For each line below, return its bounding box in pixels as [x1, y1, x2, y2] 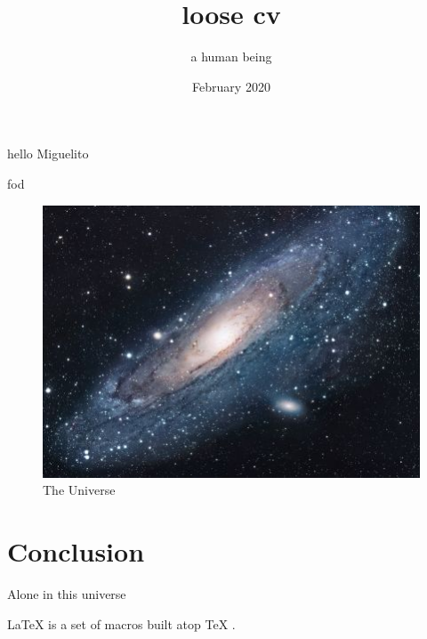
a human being [190, 47, 272, 66]
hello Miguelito [7, 144, 89, 163]
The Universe [43, 481, 116, 499]
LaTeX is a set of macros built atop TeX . [7, 614, 236, 633]
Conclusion [7, 533, 145, 570]
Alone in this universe [7, 585, 126, 603]
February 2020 [192, 77, 270, 95]
